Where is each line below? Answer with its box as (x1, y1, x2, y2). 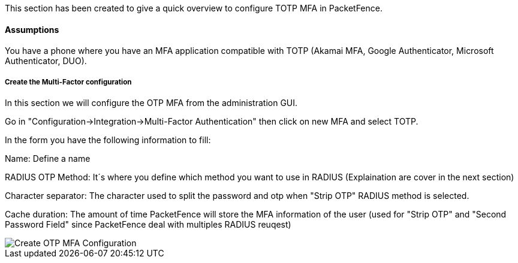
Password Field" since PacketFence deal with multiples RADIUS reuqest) (5, 219, 291, 229)
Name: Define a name (5, 153, 91, 164)
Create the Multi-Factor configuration (5, 77, 132, 86)
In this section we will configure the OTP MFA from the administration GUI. (5, 98, 298, 108)
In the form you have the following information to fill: (5, 135, 211, 145)
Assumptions (5, 24, 59, 35)
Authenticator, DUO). (5, 56, 87, 66)
